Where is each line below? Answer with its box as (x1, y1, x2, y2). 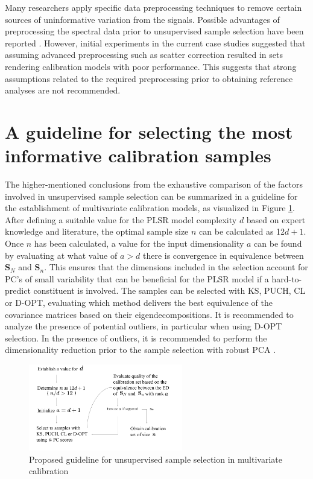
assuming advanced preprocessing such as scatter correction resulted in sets (5, 48, 283, 61)
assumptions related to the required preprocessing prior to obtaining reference (5, 72, 293, 84)
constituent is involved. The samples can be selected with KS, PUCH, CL (33, 284, 306, 297)
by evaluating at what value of (5, 249, 118, 261)
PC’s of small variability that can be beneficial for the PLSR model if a (5, 272, 269, 285)
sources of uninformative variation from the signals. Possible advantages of (5, 13, 280, 25)
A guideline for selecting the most (5, 119, 293, 144)
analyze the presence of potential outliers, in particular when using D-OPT (5, 320, 282, 332)
